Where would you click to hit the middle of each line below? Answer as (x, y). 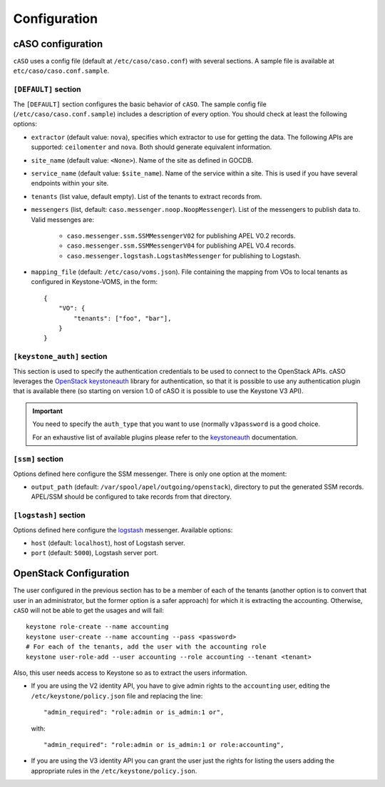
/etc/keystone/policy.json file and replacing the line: (117, 696)
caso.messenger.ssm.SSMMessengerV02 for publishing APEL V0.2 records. (181, 235)
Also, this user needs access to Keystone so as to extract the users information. (130, 672)
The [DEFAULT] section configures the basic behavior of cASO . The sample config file (140, 104)
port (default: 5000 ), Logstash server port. (94, 553)
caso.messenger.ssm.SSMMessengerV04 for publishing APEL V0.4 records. (181, 245)
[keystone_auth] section (60, 357)
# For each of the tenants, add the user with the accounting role (146, 647)
